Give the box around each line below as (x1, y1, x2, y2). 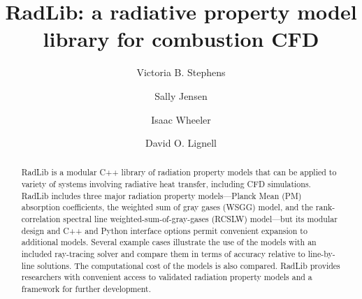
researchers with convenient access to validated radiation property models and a (21, 271, 312, 283)
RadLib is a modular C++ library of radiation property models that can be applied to (21, 166, 337, 178)
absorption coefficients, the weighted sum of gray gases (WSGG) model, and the (21, 201, 313, 213)
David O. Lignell (145, 136, 217, 150)
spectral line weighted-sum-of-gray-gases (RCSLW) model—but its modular (63, 213, 338, 225)
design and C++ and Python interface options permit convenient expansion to (21, 224, 307, 236)
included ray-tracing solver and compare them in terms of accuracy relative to (21, 248, 305, 260)
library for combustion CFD (43, 24, 319, 53)
